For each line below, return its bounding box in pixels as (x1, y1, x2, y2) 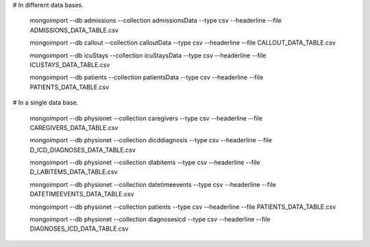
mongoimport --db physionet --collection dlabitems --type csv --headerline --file (29, 158, 260, 167)
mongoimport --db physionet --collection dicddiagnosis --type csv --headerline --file (29, 136, 272, 144)
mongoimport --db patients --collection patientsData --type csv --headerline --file (29, 73, 264, 81)
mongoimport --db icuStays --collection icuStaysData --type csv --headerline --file (29, 51, 267, 60)
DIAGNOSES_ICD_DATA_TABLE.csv (29, 224, 129, 233)
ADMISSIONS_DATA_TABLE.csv (29, 26, 119, 34)
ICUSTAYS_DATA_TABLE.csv (29, 60, 110, 68)
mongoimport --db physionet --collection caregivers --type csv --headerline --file (29, 114, 263, 122)
